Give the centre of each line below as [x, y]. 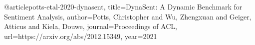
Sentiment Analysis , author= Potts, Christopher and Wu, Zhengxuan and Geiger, [128, 16]
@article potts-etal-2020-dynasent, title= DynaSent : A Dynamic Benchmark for [123, 6]
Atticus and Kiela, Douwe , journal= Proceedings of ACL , [91, 26]
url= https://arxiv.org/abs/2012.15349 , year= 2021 [81, 36]
